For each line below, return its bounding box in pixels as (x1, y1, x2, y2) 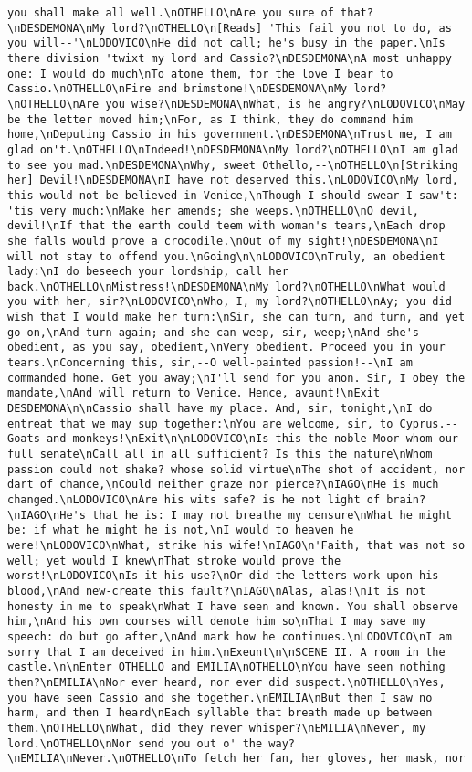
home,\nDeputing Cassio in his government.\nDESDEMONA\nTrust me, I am (7, 128, 452, 142)
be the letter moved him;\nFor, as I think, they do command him (7, 112, 413, 126)
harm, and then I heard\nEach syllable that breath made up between (7, 706, 433, 720)
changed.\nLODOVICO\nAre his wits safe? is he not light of (7, 493, 381, 506)
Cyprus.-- (399, 417, 458, 430)
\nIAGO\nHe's (7, 508, 86, 522)
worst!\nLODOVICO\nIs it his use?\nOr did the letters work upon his (7, 569, 439, 583)
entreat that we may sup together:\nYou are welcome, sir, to (7, 417, 393, 430)
